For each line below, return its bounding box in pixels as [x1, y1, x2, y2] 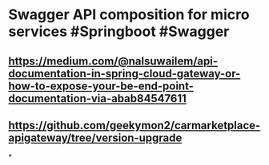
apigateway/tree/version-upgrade [8, 131, 183, 144]
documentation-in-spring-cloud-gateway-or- [8, 66, 241, 81]
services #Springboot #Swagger [8, 22, 230, 41]
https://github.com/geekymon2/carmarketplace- [8, 118, 261, 132]
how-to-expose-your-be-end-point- [8, 79, 195, 92]
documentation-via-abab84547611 [8, 92, 187, 105]
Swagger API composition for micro [8, 6, 250, 24]
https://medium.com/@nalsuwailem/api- [8, 54, 219, 68]
